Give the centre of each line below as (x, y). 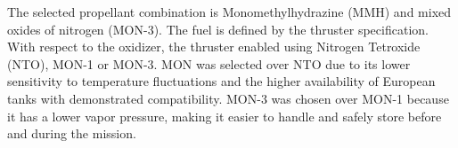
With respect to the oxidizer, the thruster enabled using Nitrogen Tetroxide (214, 47)
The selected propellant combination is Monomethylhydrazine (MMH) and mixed (229, 12)
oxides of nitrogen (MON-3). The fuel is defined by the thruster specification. (218, 29)
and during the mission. (72, 133)
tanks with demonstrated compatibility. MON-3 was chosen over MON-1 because (228, 98)
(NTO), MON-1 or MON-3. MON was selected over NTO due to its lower (209, 63)
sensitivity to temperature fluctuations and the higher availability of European (221, 81)
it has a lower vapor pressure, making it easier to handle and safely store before (225, 116)
